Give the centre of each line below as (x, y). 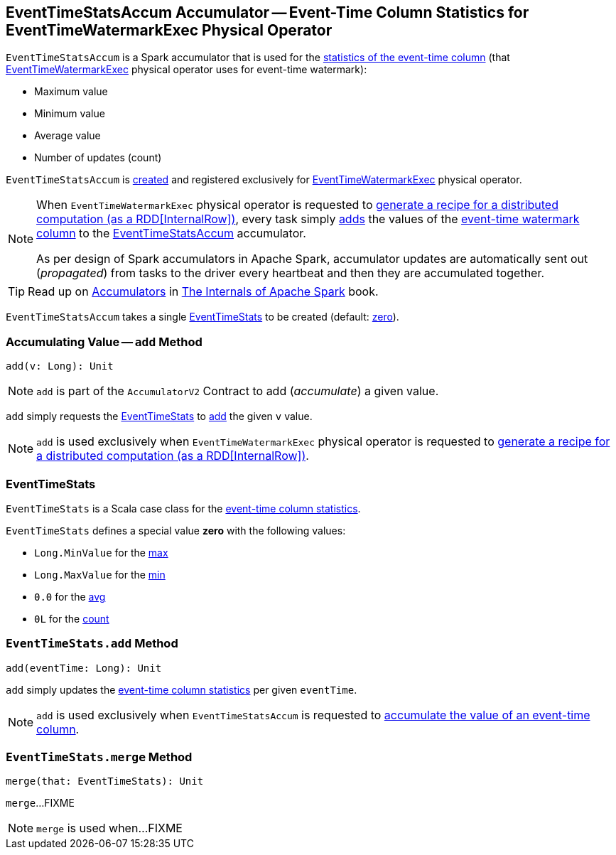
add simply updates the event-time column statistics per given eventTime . (182, 689)
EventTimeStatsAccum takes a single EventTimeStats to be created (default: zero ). (202, 317)
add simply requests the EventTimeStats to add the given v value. (159, 416)
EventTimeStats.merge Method (99, 757)
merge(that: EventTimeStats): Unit (105, 781)
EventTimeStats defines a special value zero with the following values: (176, 530)
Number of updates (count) (98, 158)
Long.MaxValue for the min (100, 574)
